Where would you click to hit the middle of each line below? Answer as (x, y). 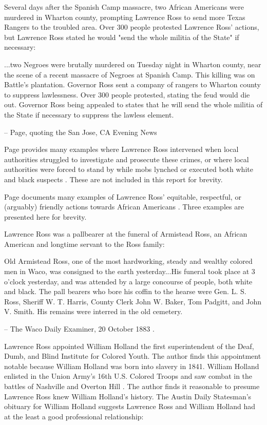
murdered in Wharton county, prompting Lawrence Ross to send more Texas (125, 17)
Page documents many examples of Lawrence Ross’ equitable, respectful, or (123, 196)
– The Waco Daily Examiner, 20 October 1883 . (79, 329)
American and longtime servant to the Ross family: (84, 244)
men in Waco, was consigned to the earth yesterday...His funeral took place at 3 (130, 271)
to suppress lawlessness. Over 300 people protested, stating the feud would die (127, 94)
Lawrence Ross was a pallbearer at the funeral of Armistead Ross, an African (126, 234)
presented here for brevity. (45, 216)
